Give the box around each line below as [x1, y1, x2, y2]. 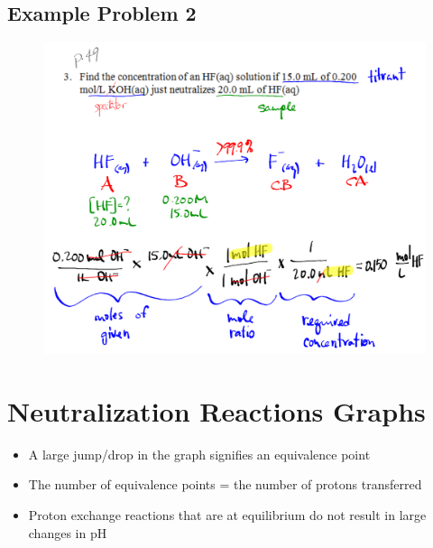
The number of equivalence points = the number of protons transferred [28, 475, 422, 494]
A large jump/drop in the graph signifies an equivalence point [28, 444, 371, 463]
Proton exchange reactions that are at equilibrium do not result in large [28, 506, 427, 525]
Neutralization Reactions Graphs [7, 392, 426, 429]
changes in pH [28, 523, 107, 542]
